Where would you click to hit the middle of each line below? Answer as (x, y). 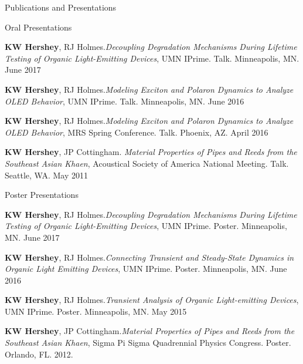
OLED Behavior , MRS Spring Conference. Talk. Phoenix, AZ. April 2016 (137, 132)
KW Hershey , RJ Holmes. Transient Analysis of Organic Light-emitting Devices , (152, 300)
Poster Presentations (42, 195)
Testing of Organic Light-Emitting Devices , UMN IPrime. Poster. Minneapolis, (146, 226)
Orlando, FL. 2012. (39, 354)
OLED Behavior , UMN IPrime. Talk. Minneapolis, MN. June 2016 (125, 101)
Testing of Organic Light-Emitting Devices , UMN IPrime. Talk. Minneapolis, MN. (152, 58)
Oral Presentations (38, 27)
